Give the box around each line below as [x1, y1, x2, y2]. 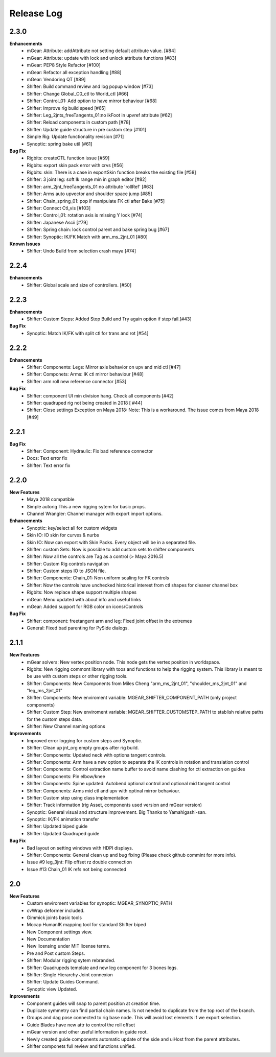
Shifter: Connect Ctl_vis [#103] [27, 205, 91, 212]
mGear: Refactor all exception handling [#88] [27, 69, 122, 75]
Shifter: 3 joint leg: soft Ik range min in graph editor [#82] [27, 176, 147, 182]
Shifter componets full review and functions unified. [27, 1043, 136, 1049]
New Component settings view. [27, 929, 93, 935]
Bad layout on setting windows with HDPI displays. [27, 844, 133, 851]
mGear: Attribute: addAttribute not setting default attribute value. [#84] [27, 48, 176, 54]
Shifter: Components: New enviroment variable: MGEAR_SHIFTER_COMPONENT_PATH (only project [27, 695, 237, 701]
